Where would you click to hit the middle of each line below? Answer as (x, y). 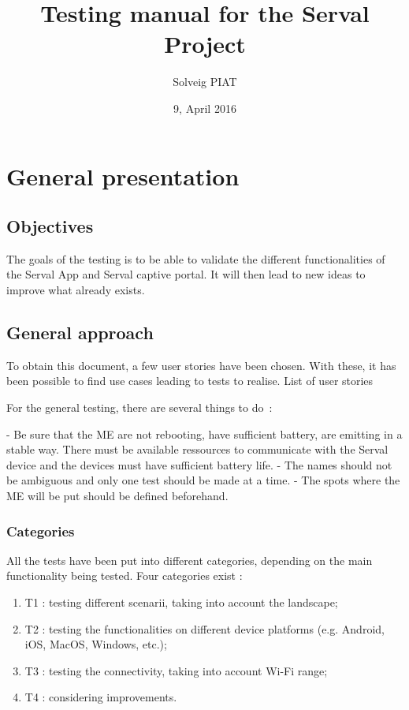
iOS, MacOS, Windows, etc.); (96, 644)
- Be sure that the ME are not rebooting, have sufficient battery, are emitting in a (204, 433)
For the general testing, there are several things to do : (139, 407)
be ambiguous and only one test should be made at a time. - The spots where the (203, 480)
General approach (80, 333)
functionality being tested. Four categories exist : (125, 575)
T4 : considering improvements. (101, 697)
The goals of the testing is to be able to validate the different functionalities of (196, 258)
